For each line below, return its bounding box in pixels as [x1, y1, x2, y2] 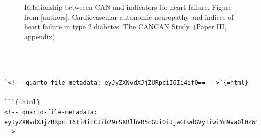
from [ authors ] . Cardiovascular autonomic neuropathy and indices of [24, 11, 234, 22]
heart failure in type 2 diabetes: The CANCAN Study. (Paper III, [24, 21, 227, 32]
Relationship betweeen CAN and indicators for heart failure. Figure [24, 2, 232, 12]
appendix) [24, 31, 55, 41]
